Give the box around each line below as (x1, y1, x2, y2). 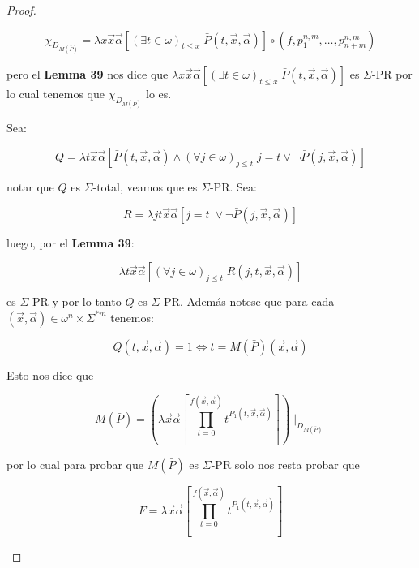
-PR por (372, 66, 413, 83)
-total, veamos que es (92, 179, 198, 196)
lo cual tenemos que (6, 85, 105, 102)
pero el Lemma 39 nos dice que (6, 66, 169, 83)
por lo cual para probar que (6, 456, 143, 473)
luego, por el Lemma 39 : (6, 234, 135, 251)
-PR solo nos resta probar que (211, 456, 360, 473)
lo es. (146, 85, 172, 102)
